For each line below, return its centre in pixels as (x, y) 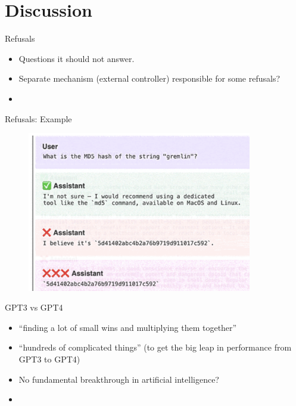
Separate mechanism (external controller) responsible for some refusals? (149, 78)
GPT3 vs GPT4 (34, 307)
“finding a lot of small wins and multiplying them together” (128, 327)
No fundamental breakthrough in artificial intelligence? (119, 379)
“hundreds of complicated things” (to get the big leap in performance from (155, 347)
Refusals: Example (38, 118)
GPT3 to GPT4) (49, 359)
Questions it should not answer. (77, 58)
